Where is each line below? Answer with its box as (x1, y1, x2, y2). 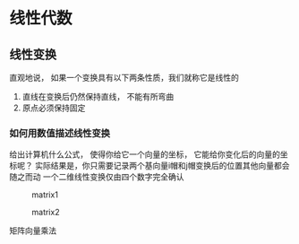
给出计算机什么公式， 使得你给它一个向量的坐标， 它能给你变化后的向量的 (9, 149, 280, 160)
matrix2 (31, 207, 60, 218)
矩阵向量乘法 (9, 225, 56, 236)
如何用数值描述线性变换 (9, 126, 110, 139)
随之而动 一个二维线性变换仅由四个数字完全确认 (9, 171, 184, 182)
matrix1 (31, 189, 58, 200)
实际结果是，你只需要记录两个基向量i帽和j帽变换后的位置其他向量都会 (34, 161, 290, 171)
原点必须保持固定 (21, 102, 86, 113)
